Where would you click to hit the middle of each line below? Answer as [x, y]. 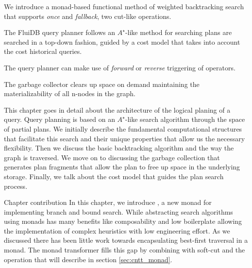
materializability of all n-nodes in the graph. [70, 93]
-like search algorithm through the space [185, 119]
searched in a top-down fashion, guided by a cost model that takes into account [122, 42]
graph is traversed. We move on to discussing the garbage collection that [112, 157]
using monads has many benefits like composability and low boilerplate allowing [123, 221]
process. [16, 186]
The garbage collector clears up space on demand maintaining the [102, 84]
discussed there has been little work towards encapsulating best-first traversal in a [126, 240]
